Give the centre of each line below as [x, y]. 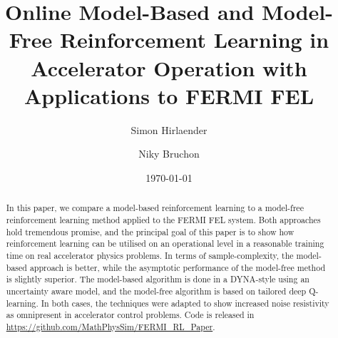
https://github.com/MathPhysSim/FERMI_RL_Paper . [111, 326]
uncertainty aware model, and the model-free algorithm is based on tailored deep [156, 291]
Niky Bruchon [169, 154]
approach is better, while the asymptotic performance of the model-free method [178, 267]
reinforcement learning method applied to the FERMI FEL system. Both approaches [163, 219]
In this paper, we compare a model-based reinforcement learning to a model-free [155, 208]
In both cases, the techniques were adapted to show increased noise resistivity [185, 303]
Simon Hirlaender [169, 129]
